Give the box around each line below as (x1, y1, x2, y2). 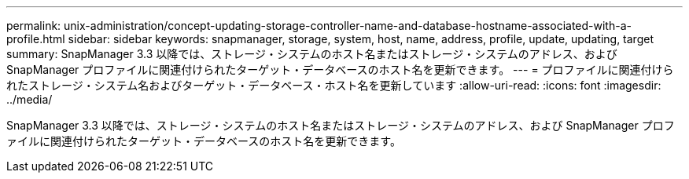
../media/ (6, 93, 53, 106)
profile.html (6, 32, 65, 46)
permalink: (6, 19, 61, 32)
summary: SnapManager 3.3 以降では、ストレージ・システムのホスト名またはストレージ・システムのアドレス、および (6, 47, 617, 60)
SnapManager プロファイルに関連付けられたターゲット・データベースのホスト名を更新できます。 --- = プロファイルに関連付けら (6, 63, 674, 76)
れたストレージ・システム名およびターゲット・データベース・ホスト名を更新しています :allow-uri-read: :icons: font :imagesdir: (6, 79, 661, 92)
